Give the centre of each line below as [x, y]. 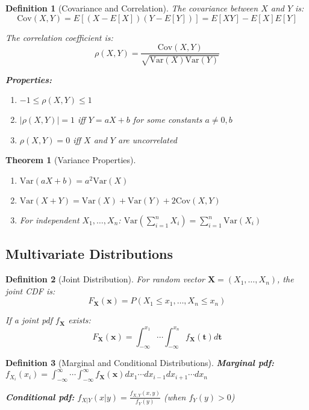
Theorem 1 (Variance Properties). [71, 160]
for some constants [167, 120]
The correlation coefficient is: [59, 37]
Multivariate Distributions [89, 254]
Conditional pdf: [40, 396]
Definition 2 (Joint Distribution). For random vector [105, 279]
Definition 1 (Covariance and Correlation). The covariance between [132, 8]
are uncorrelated [147, 139]
